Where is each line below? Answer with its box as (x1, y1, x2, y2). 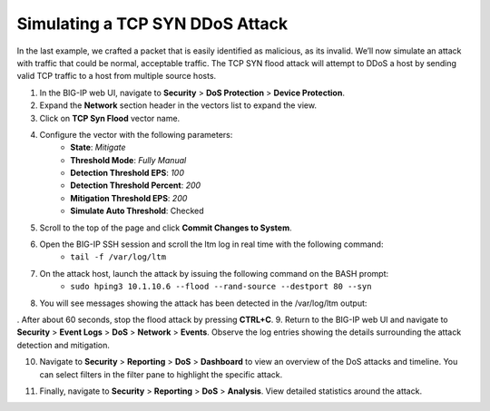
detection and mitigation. (16, 339, 111, 350)
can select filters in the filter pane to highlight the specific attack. (39, 368, 283, 380)
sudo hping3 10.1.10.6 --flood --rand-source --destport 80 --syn (70, 281, 372, 292)
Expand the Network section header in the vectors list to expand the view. (39, 100, 318, 111)
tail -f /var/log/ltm (70, 252, 167, 262)
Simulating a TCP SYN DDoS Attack (16, 14, 289, 34)
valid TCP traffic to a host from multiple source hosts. (16, 71, 217, 82)
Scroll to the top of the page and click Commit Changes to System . (39, 222, 292, 233)
